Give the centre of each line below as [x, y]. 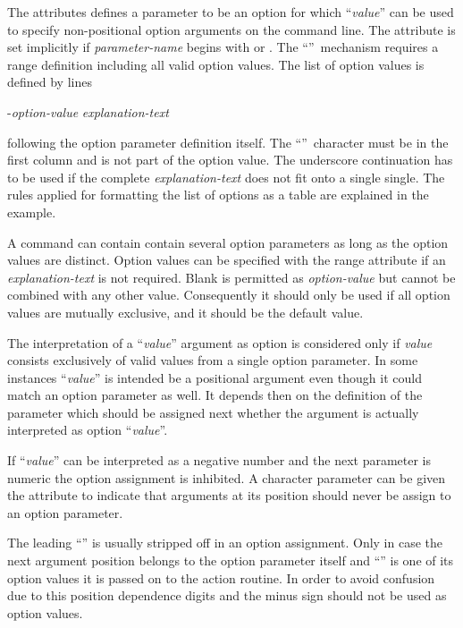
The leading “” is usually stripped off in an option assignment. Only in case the [225, 543]
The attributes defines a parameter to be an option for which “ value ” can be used [231, 12]
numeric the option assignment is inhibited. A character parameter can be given [227, 477]
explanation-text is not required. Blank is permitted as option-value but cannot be [231, 277]
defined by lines [50, 82]
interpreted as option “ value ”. [88, 430]
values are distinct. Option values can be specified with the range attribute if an [227, 260]
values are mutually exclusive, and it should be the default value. [185, 312]
